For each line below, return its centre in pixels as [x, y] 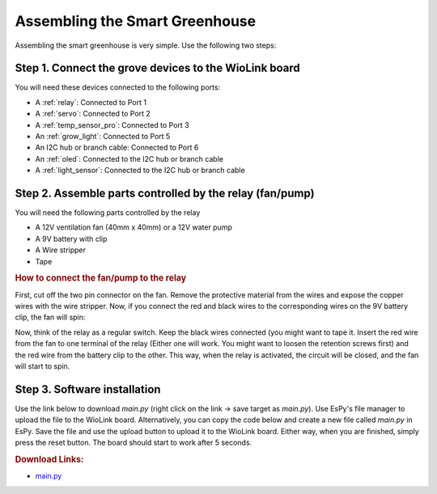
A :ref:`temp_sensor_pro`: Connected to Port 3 [112, 125]
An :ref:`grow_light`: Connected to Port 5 [103, 137]
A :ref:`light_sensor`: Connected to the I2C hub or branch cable [140, 171]
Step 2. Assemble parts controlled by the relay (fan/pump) [165, 193]
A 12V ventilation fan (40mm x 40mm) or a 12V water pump [134, 227]
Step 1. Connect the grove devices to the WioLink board [158, 68]
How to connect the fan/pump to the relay [101, 278]
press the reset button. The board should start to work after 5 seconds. [134, 443]
